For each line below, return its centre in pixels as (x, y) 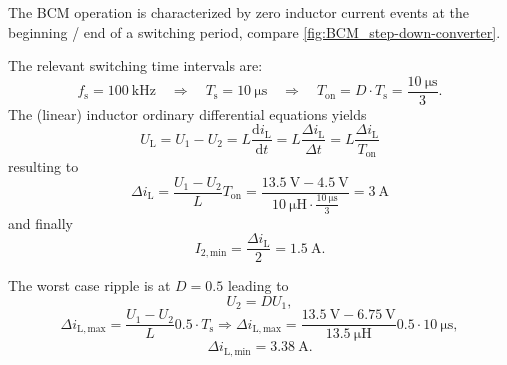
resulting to (43, 165)
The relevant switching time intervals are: (135, 65)
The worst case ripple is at (89, 285)
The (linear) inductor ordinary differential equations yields (187, 113)
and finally (40, 222)
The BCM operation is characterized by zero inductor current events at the (239, 12)
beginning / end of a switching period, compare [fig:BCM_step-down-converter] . (254, 31)
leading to (258, 285)
